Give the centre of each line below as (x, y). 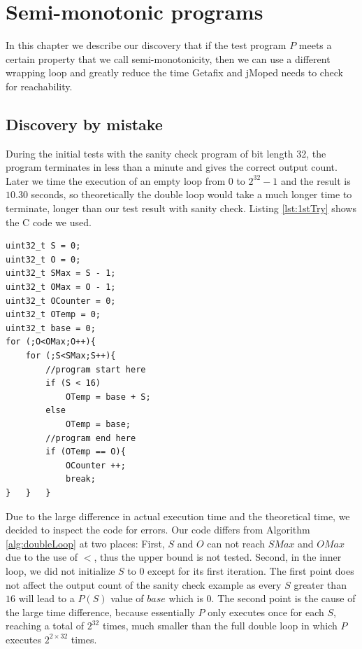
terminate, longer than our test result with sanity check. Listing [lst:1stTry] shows (181, 208)
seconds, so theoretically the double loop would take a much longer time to (191, 194)
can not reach (236, 543)
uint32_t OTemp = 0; (53, 315)
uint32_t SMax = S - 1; (61, 273)
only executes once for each (266, 612)
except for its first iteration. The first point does (251, 570)
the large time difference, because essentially (100, 612)
